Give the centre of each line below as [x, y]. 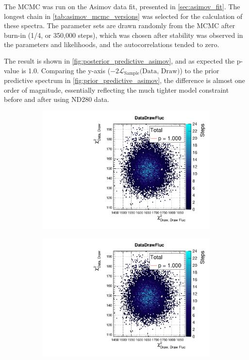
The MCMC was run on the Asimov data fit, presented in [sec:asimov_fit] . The [122, 6]
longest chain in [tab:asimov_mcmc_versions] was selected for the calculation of [123, 16]
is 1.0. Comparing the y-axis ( [66, 70]
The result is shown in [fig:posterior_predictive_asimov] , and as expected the [119, 60]
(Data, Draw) [160, 71]
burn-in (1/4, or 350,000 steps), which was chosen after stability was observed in [124, 35]
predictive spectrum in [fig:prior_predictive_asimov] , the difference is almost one [124, 80]
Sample [132, 74]
